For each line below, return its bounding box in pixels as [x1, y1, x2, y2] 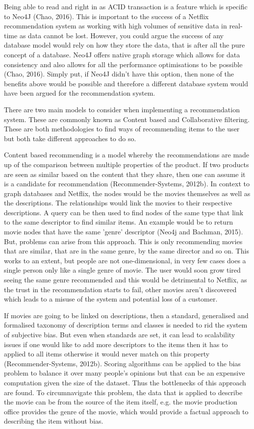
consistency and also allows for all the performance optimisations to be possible [4, 59, 243, 69]
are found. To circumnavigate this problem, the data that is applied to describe [4, 387, 243, 397]
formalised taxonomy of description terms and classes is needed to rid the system [4, 320, 248, 330]
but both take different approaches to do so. [4, 133, 136, 143]
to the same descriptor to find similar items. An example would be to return [4, 217, 233, 227]
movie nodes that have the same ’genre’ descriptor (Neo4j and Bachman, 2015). [4, 227, 243, 237]
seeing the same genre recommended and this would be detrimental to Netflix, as [4, 275, 247, 285]
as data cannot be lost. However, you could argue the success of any [19, 30, 224, 40]
